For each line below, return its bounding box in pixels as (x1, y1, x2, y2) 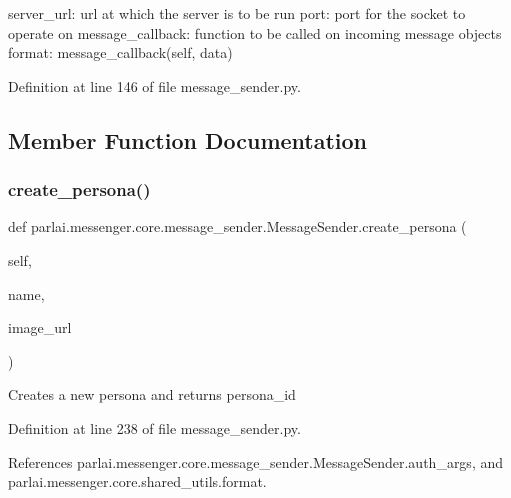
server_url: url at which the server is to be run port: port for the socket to (8, 3, 466, 23)
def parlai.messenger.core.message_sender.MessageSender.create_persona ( (8, 216, 467, 237)
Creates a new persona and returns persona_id (8, 384, 296, 405)
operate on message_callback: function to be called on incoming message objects (8, 22, 502, 43)
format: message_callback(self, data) (8, 42, 233, 63)
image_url (8, 317, 72, 338)
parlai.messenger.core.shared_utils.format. (8, 471, 267, 492)
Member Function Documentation (8, 124, 368, 155)
